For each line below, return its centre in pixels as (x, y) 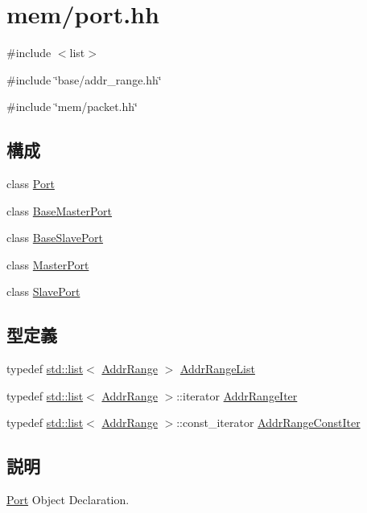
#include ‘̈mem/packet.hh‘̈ (72, 107)
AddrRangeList (217, 369)
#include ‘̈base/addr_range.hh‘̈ (84, 79)
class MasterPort (48, 264)
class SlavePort (43, 291)
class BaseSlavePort (55, 238)
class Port (31, 184)
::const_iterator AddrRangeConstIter (268, 423)
